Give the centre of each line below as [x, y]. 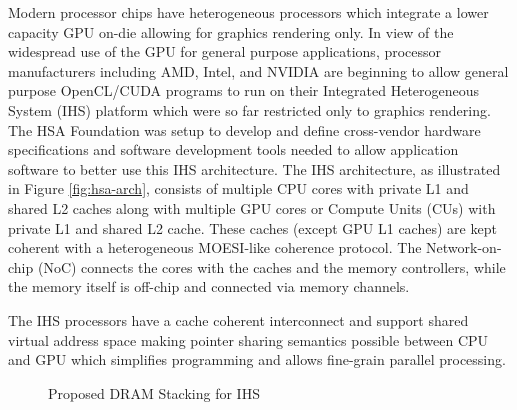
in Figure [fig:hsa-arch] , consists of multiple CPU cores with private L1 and [238, 188]
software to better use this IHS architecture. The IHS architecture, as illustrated [254, 168]
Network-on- [464, 247]
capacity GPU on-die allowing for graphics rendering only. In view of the [231, 31]
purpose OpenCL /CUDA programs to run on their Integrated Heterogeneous [244, 90]
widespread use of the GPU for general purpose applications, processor [225, 51]
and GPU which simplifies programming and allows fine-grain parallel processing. [257, 359]
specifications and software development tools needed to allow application [233, 149]
